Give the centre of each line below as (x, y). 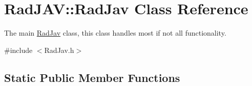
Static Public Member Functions (92, 77)
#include (18, 50)
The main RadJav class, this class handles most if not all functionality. (115, 33)
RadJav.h (59, 50)
